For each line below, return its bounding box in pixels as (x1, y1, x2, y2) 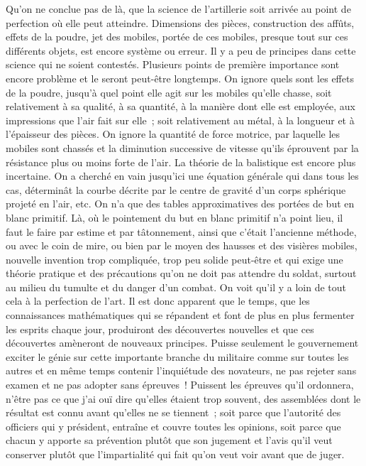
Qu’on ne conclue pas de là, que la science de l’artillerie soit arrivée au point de (6, 1, 351, 16)
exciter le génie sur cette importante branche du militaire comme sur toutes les (6, 349, 349, 364)
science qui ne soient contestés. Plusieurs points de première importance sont (6, 57, 340, 72)
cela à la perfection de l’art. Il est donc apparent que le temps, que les (6, 293, 310, 308)
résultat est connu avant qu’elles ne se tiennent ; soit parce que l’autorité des (6, 405, 341, 420)
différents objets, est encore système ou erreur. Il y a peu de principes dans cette (6, 43, 356, 58)
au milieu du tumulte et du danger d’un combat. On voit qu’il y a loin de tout (6, 279, 346, 294)
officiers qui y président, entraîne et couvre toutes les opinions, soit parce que (6, 418, 341, 433)
